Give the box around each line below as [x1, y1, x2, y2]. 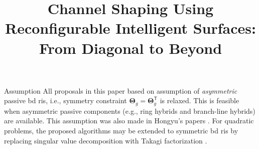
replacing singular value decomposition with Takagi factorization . [4, 135, 207, 145]
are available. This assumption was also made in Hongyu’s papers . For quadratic [4, 115, 254, 126]
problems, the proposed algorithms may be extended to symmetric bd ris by [4, 125, 238, 135]
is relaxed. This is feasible [160, 95, 239, 106]
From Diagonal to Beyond [39, 37, 222, 58]
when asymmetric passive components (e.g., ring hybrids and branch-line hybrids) [4, 105, 255, 116]
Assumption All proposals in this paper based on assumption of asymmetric [4, 85, 237, 96]
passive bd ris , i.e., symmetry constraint [4, 95, 127, 106]
